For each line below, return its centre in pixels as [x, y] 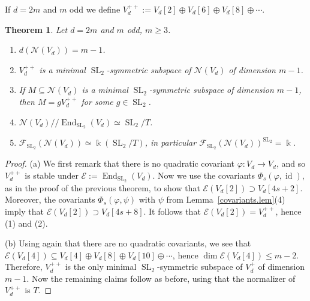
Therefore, [24, 267]
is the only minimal [101, 267]
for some [97, 101]
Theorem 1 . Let [36, 29]
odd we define [95, 9]
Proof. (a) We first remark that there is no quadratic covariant [120, 163]
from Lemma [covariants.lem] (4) [226, 199]
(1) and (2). [26, 223]
